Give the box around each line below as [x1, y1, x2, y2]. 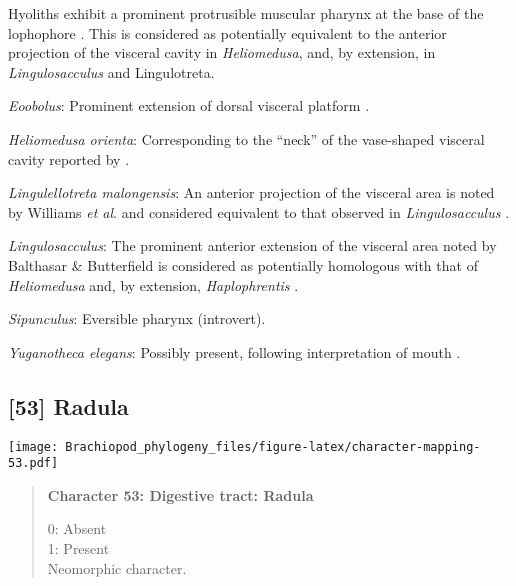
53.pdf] [8, 456, 59, 471]
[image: [8, 439, 59, 454]
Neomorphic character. [47, 557, 187, 578]
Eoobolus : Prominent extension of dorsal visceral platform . [8, 95, 370, 116]
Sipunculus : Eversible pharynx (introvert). [8, 308, 266, 329]
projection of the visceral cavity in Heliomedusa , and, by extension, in [8, 42, 436, 63]
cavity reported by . [8, 148, 130, 169]
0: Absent [47, 518, 107, 539]
